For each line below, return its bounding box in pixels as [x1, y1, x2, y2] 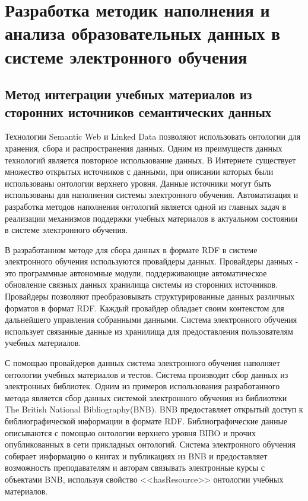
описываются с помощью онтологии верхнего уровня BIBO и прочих [5, 426, 256, 439]
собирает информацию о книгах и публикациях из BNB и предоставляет [5, 449, 268, 462]
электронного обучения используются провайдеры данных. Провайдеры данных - [5, 255, 299, 267]
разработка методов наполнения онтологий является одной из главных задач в [5, 200, 287, 212]
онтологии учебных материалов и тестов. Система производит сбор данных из [5, 368, 288, 380]
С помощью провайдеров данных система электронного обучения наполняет [5, 357, 280, 369]
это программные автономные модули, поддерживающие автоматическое [5, 266, 267, 279]
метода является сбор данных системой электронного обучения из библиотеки [5, 391, 287, 404]
